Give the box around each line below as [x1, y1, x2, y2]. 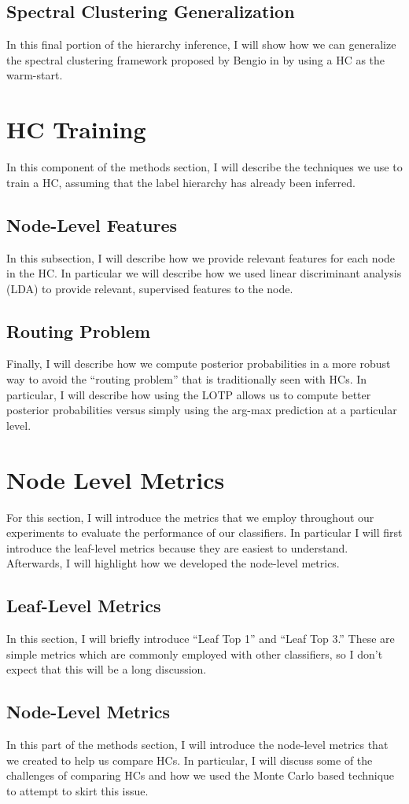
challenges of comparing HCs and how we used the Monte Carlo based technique [6, 767, 395, 784]
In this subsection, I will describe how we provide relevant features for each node [6, 249, 396, 266]
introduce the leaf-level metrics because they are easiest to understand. [6, 539, 348, 556]
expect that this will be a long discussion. [6, 661, 207, 677]
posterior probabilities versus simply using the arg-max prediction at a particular [6, 402, 397, 418]
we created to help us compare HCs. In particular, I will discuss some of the [6, 751, 373, 768]
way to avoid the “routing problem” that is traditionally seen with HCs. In [6, 371, 367, 387]
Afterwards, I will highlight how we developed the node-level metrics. [6, 555, 340, 571]
